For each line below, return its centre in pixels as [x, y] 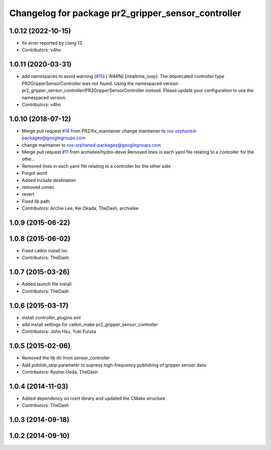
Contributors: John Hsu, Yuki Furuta [59, 331]
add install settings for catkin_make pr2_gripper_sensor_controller [90, 325]
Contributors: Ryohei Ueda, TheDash [60, 372]
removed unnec [38, 187]
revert [28, 194]
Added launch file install [47, 284]
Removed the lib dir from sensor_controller [66, 358]
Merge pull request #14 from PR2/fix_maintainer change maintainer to [94, 131]
